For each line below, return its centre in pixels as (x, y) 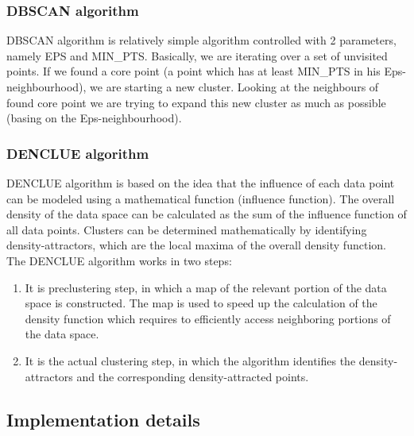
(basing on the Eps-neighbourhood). (94, 118)
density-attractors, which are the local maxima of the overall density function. (196, 245)
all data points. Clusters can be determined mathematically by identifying (187, 229)
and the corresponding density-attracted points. (193, 376)
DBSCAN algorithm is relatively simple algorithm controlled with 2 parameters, (201, 40)
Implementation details (103, 419)
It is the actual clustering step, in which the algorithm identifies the (190, 360)
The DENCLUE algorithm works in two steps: (119, 260)
